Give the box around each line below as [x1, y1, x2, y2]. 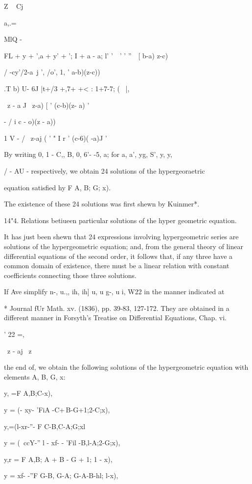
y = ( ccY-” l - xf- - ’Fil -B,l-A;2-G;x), [4, 437, 120, 448]
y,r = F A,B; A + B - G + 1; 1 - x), [4, 454, 113, 464]
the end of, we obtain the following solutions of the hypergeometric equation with [4, 362, 249, 372]
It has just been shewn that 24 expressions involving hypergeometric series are [4, 231, 239, 242]
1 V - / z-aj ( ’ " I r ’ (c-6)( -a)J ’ [4, 132, 107, 143]
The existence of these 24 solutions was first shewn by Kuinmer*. [4, 199, 200, 209]
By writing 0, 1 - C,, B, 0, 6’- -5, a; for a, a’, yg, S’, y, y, [4, 149, 172, 159]
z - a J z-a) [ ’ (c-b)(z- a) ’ [7, 100, 90, 110]
